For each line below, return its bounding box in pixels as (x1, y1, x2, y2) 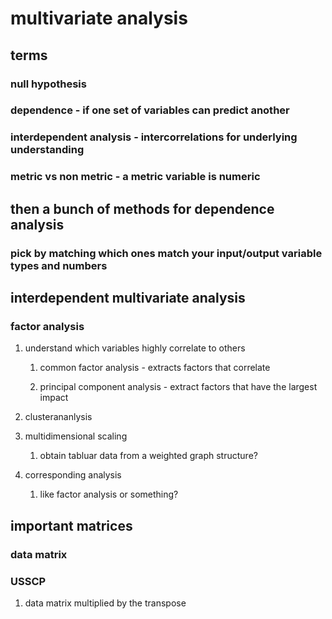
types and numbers (10, 258, 108, 272)
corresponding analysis (24, 469, 122, 481)
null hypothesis (10, 77, 87, 91)
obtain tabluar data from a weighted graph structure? (39, 450, 258, 462)
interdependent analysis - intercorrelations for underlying (10, 130, 298, 144)
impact (39, 392, 69, 404)
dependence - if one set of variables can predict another (10, 103, 290, 117)
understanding (10, 143, 85, 157)
